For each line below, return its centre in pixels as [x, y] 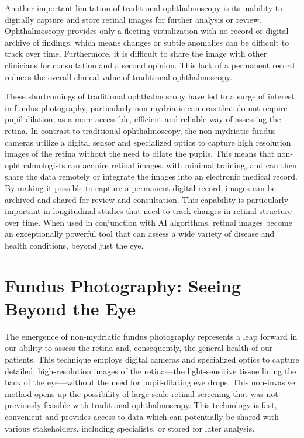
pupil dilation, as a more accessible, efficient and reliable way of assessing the [143, 119]
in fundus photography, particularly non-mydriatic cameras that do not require [146, 107]
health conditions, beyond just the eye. [74, 245]
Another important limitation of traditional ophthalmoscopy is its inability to [144, 8]
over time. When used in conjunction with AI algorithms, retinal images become [148, 222]
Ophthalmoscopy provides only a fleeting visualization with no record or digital [147, 31]
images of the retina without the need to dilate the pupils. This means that [140, 154]
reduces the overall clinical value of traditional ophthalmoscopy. [118, 76]
